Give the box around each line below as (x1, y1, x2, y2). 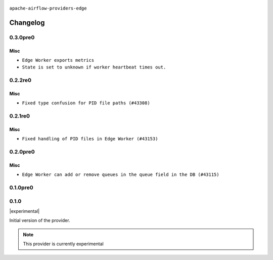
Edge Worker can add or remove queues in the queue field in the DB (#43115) (22, 172, 219, 177)
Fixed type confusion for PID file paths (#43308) (22, 100, 150, 106)
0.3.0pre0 (9, 33, 35, 41)
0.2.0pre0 (9, 148, 35, 156)
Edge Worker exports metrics (22, 57, 95, 63)
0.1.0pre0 (9, 184, 33, 191)
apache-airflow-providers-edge (9, 6, 87, 11)
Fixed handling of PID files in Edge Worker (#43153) (22, 136, 158, 142)
